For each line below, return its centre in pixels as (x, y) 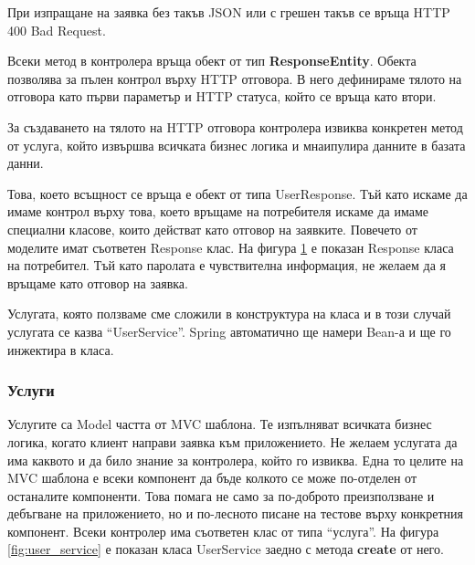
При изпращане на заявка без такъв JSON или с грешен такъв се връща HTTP (229, 12)
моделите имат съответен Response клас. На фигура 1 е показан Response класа (231, 247)
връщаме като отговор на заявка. (98, 282)
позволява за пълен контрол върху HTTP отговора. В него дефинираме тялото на (235, 78)
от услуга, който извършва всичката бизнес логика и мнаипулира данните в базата (237, 145)
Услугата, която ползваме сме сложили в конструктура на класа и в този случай (229, 314)
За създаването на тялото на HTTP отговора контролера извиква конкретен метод (235, 126)
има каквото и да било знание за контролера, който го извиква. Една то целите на (236, 460)
